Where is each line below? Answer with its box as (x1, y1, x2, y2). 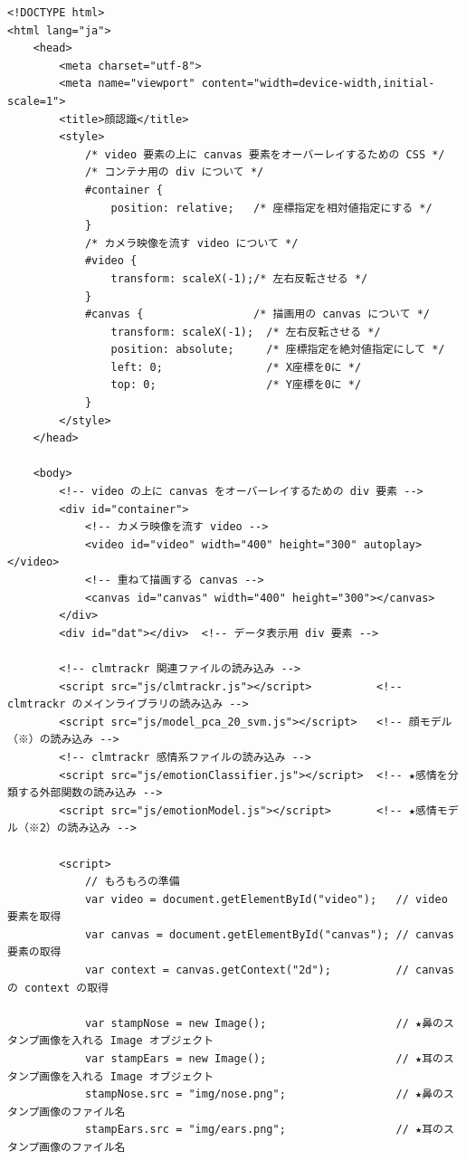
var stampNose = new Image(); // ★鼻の (84, 1016, 443, 1030)
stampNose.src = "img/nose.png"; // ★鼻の (84, 1088, 443, 1101)
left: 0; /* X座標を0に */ (110, 360, 362, 374)
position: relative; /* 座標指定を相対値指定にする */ (110, 201, 433, 214)
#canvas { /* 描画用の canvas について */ (84, 308, 431, 321)
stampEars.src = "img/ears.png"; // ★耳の (84, 1123, 443, 1136)
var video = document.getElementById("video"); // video (84, 892, 448, 906)
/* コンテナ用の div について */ (84, 166, 264, 179)
